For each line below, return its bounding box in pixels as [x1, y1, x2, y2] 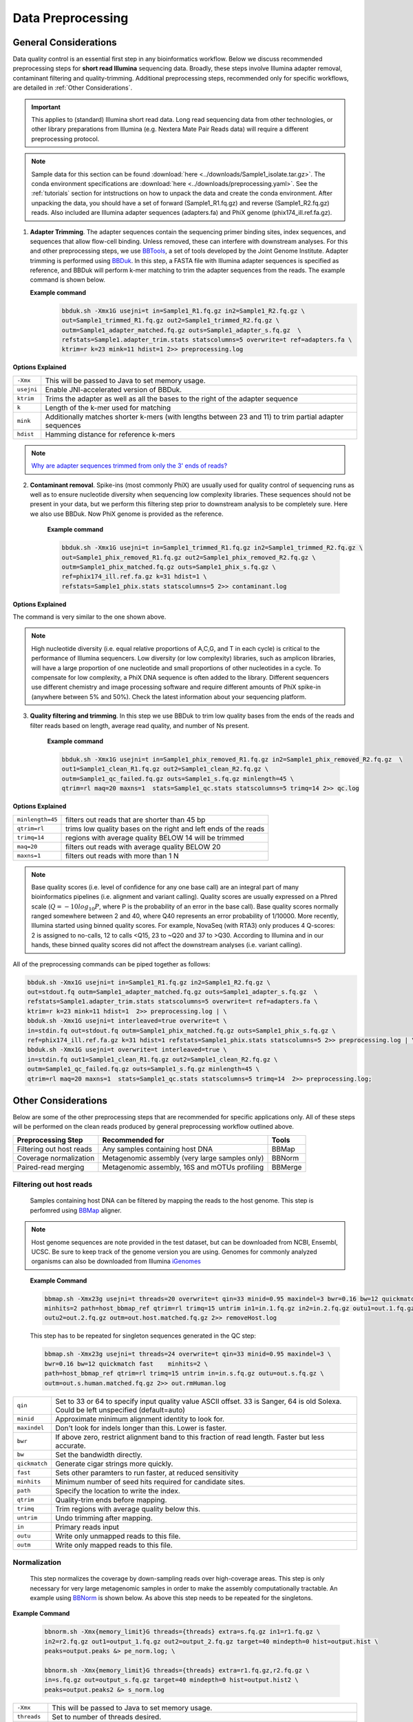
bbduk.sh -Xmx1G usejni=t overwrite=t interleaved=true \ [27, 1046, 227, 1054]
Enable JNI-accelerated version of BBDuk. [45, 384, 182, 394]
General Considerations [12, 37, 117, 48]
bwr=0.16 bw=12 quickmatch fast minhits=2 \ [44, 1360, 208, 1367]
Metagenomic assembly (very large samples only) [102, 1153, 264, 1163]
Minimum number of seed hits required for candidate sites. [55, 1477, 246, 1486]
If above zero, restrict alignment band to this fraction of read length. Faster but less [55, 1432, 325, 1442]
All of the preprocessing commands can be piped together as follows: [12, 959, 211, 968]
